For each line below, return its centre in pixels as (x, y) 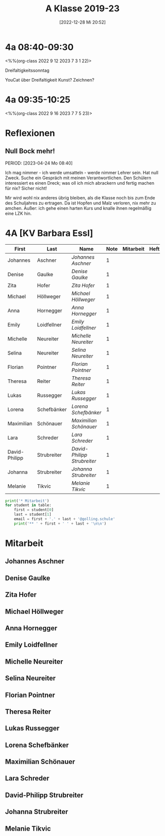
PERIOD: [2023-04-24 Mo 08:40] (39, 163)
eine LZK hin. (18, 213)
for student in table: (28, 505)
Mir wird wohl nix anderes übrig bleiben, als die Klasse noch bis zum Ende (80, 197)
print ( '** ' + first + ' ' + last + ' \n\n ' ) (60, 524)
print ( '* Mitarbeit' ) (27, 501)
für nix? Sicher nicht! (26, 188)
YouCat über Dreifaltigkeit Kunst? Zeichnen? (50, 80)
